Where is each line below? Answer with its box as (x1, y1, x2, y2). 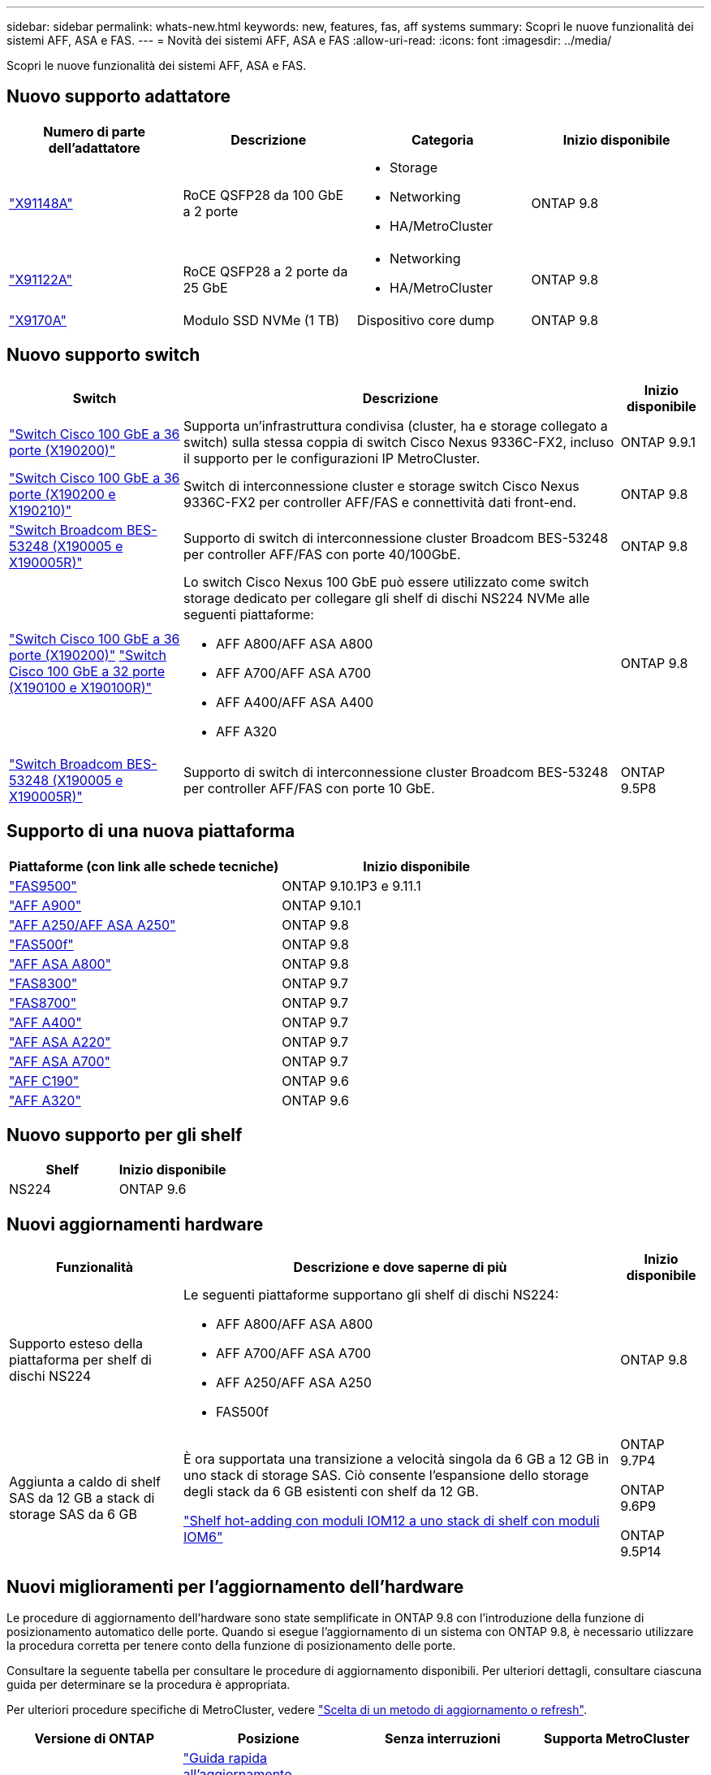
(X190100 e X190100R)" (9, 679, 153, 696)
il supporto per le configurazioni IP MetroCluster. (183, 449, 480, 467)
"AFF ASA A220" (9, 1033, 111, 1050)
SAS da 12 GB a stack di (9, 1490, 155, 1507)
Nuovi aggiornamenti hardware (6, 1213, 264, 1235)
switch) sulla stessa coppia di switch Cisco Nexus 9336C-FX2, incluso (183, 433, 614, 450)
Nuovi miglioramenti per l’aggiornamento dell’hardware (6, 1576, 464, 1597)
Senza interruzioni (385, 1730, 501, 1747)
